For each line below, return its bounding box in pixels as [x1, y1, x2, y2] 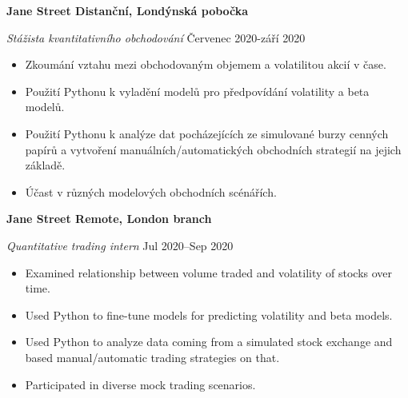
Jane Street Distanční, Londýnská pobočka [6, 2, 249, 18]
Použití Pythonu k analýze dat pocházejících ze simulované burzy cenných [25, 125, 389, 141]
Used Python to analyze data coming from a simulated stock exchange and [25, 333, 393, 350]
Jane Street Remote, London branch [6, 210, 212, 227]
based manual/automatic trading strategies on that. [25, 348, 280, 365]
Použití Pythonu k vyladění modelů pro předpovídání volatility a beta [25, 82, 370, 99]
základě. [25, 157, 66, 173]
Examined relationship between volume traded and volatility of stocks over [25, 264, 393, 281]
